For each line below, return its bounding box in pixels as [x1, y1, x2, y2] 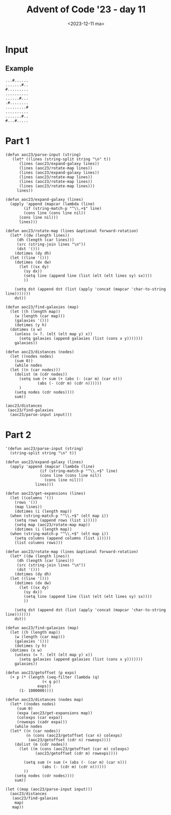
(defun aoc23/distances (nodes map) [5, 697, 83, 702]
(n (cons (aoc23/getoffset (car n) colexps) [26, 733, 123, 738]
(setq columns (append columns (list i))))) [14, 535, 111, 541]
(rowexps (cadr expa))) [16, 719, 68, 724]
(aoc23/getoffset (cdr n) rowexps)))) [28, 737, 111, 742]
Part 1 [5, 135, 30, 147]
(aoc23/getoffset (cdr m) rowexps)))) [35, 750, 118, 756]
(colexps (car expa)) [16, 715, 63, 720]
